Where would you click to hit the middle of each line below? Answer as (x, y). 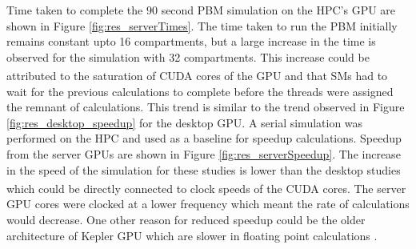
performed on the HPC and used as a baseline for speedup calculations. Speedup (204, 138)
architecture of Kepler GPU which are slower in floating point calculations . (192, 235)
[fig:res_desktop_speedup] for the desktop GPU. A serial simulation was (185, 122)
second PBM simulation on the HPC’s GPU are (278, 10)
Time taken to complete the (75, 10)
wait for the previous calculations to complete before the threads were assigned (200, 91)
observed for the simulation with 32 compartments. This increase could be (188, 56)
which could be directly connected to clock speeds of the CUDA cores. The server (206, 188)
